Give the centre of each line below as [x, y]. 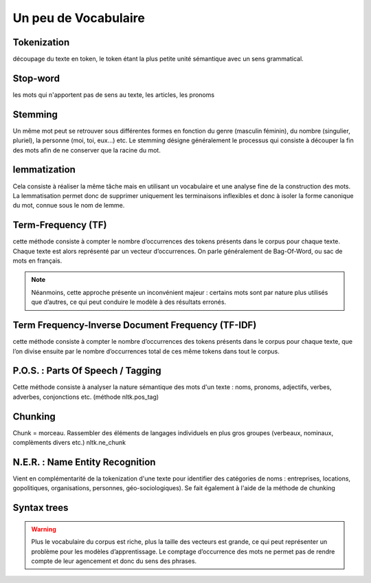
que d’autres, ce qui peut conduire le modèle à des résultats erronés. [129, 302]
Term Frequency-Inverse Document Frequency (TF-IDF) [135, 326]
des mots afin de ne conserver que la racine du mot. [87, 150]
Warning [44, 529]
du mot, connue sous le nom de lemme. [69, 206]
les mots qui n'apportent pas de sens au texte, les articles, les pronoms [114, 95]
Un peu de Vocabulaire [79, 18]
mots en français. [37, 261]
